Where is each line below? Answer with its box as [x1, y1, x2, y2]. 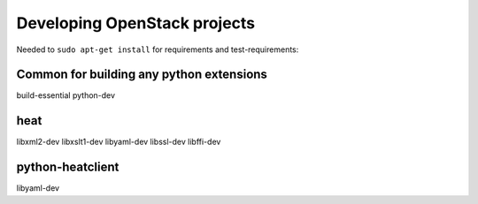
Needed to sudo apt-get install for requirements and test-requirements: [16, 44, 299, 55]
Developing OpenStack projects [16, 13, 256, 33]
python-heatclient [16, 160, 119, 175]
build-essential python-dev [16, 90, 115, 101]
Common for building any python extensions [16, 67, 267, 82]
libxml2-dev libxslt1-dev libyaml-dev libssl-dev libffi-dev [16, 137, 221, 147]
